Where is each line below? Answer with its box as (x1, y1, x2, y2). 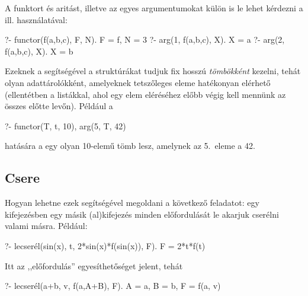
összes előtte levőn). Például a (5, 100, 113, 112)
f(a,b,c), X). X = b (5, 44, 73, 57)
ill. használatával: (5, 13, 68, 26)
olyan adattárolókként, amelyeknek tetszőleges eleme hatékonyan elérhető (5, 76, 271, 88)
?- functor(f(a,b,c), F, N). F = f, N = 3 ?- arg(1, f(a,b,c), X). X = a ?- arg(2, (5, 33, 285, 46)
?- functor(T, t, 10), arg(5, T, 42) (5, 119, 126, 132)
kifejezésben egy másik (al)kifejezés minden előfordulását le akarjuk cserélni (5, 208, 279, 220)
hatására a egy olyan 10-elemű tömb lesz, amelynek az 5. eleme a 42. (5, 139, 255, 152)
